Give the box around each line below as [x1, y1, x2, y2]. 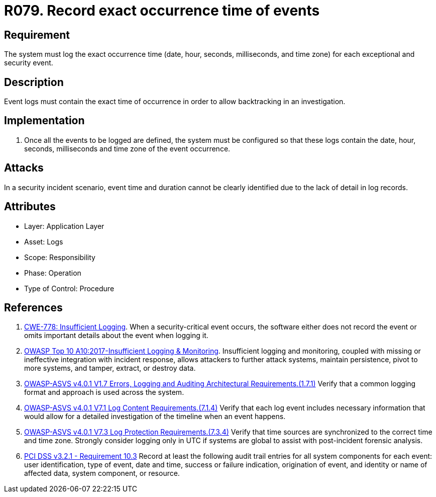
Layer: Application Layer [24, 221, 104, 230]
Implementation [4, 114, 85, 127]
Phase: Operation [24, 268, 81, 277]
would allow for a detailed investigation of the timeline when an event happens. [24, 412, 286, 421]
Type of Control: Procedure [24, 284, 115, 293]
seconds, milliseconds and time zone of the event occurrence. [24, 144, 231, 153]
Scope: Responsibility [24, 253, 95, 262]
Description [4, 75, 64, 89]
